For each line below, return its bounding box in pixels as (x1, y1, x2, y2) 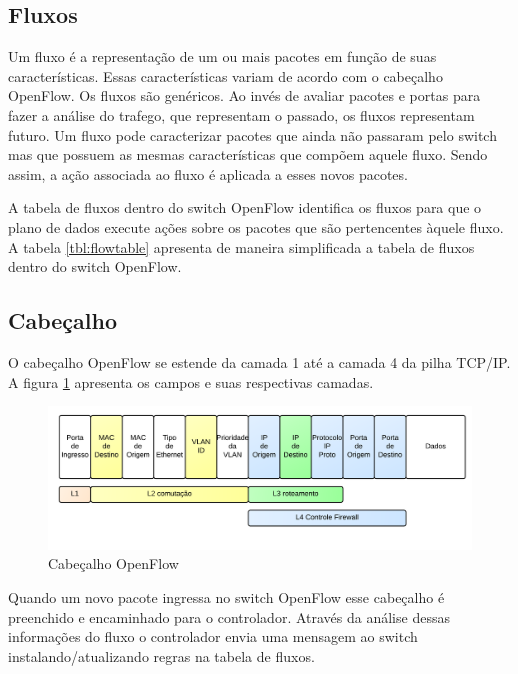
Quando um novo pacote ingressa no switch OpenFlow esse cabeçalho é (8, 586, 445, 607)
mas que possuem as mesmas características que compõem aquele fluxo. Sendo (8, 144, 488, 165)
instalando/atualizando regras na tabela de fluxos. (8, 645, 315, 666)
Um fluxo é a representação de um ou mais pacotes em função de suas (8, 46, 437, 67)
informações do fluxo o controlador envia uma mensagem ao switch (8, 626, 418, 647)
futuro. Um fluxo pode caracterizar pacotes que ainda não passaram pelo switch (8, 124, 497, 145)
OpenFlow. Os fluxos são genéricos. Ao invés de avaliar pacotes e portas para (8, 85, 481, 106)
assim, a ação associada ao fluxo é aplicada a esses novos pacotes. (8, 163, 408, 184)
